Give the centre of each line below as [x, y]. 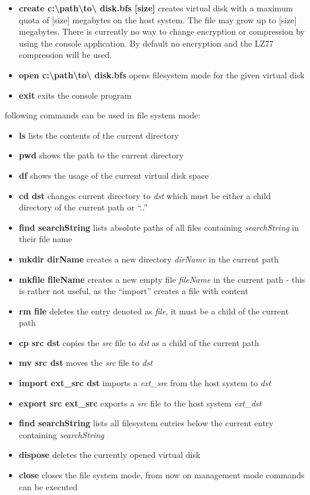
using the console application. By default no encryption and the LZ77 [146, 43]
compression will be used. [65, 55]
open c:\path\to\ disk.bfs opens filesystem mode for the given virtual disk [162, 74]
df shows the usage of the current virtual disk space [114, 175]
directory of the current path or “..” [83, 207]
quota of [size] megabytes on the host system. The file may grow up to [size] [158, 19]
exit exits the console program [75, 95]
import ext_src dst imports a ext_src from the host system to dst [145, 383]
